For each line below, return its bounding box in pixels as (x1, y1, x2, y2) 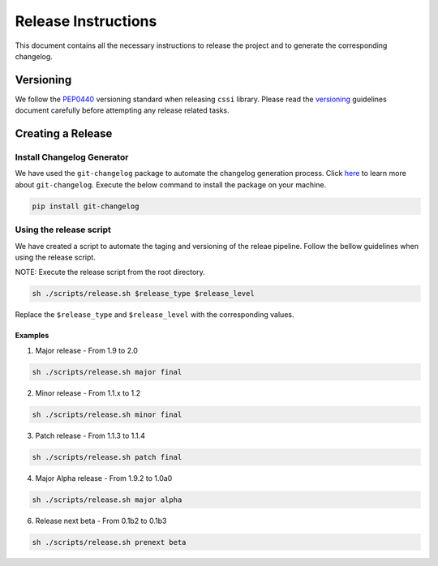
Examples (15, 331, 49, 341)
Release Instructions (15, 12, 157, 30)
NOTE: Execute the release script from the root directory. (15, 268, 206, 277)
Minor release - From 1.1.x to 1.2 (35, 388, 141, 397)
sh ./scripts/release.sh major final (32, 367, 182, 376)
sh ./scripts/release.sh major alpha (32, 495, 182, 504)
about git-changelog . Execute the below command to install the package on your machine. (15, 179, 327, 190)
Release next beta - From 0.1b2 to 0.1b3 (35, 516, 167, 525)
